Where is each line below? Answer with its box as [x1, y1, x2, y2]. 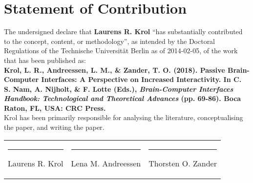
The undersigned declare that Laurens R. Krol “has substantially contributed [4, 26, 243, 37]
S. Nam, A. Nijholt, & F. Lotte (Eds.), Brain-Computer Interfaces [4, 83, 233, 94]
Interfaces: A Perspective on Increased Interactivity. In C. [41, 74, 242, 84]
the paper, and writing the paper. [4, 122, 105, 132]
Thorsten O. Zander [148, 157, 217, 169]
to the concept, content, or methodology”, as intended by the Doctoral [4, 36, 215, 46]
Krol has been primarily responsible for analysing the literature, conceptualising [4, 112, 243, 122]
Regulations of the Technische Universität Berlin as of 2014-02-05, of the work [4, 45, 238, 56]
